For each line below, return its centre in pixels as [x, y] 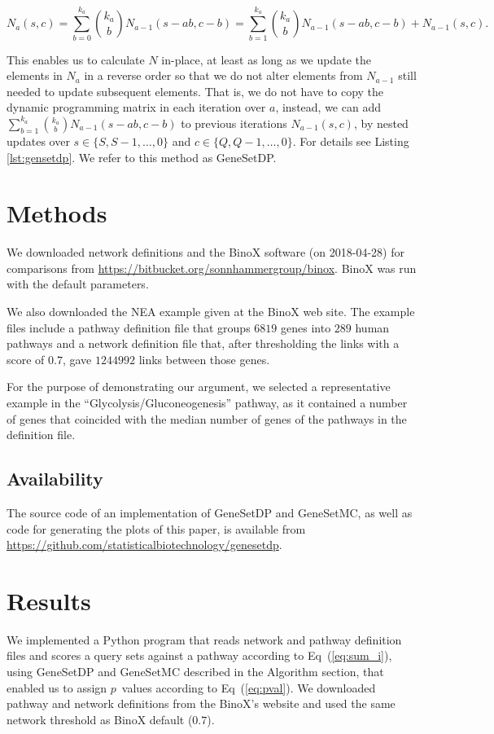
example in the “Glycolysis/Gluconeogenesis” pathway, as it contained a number [207, 402]
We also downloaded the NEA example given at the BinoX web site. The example [211, 311]
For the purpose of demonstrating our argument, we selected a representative [199, 387]
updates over [38, 141]
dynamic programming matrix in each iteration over [136, 107]
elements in [35, 75]
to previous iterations [234, 123]
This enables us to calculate [76, 59]
